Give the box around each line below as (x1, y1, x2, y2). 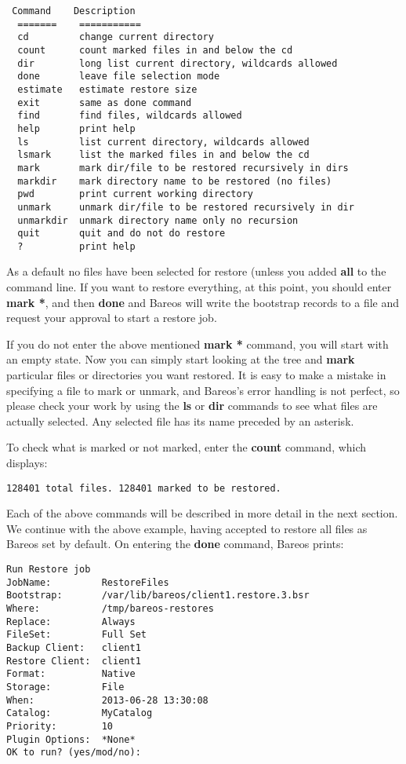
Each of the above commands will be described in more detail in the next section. (6, 505, 398, 521)
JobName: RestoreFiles (6, 576, 169, 588)
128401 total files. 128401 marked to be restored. (6, 482, 281, 494)
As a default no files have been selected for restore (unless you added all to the (6, 263, 386, 280)
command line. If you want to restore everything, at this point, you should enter (6, 279, 392, 295)
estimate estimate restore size (17, 83, 198, 95)
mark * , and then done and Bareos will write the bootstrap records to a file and (6, 294, 400, 310)
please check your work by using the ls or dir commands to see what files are (6, 397, 378, 414)
